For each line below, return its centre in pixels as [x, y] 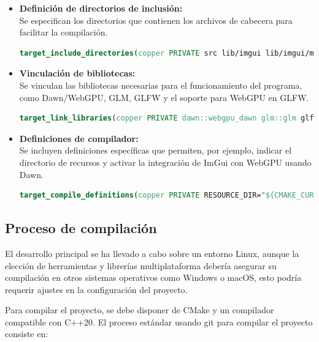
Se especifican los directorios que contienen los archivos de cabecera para [156, 20]
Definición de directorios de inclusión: [101, 8]
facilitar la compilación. [63, 32]
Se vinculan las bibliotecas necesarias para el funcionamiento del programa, [161, 85]
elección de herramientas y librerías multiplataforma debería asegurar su [141, 265]
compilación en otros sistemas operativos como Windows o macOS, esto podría [153, 277]
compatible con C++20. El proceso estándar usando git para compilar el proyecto [159, 322]
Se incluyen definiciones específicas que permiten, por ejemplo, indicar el [156, 150]
